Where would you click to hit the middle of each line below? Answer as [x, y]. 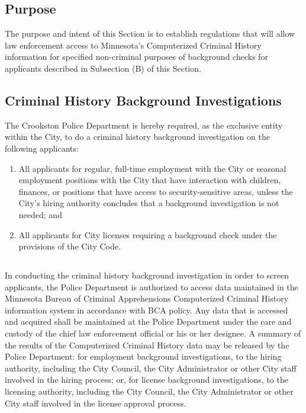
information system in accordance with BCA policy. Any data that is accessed [146, 310]
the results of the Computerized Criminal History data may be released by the [147, 345]
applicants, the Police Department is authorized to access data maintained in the [152, 286]
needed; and [40, 214]
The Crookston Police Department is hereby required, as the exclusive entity [144, 125]
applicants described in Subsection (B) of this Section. [103, 68]
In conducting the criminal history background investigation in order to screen [147, 275]
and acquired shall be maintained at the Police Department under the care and [148, 321]
